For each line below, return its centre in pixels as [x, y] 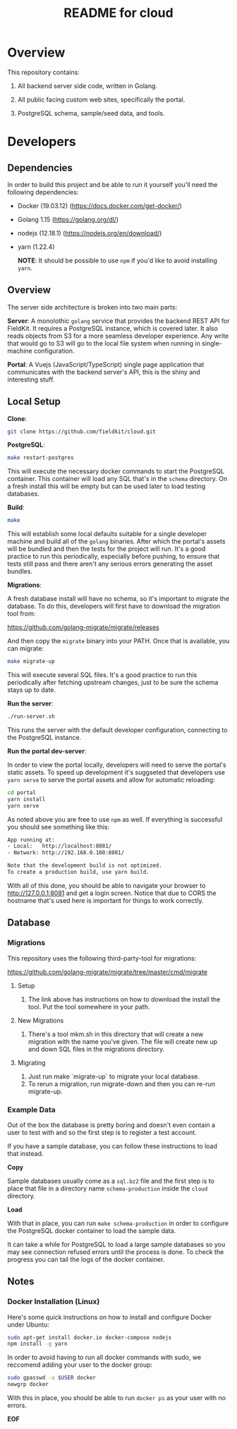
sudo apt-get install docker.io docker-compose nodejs [90, 1337]
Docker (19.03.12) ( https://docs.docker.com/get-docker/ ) [99, 205]
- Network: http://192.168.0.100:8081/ [66, 853]
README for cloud [119, 13]
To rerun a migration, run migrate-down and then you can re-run [121, 1083]
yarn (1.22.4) [36, 247]
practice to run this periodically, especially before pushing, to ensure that [114, 557]
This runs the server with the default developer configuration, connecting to [117, 730]
